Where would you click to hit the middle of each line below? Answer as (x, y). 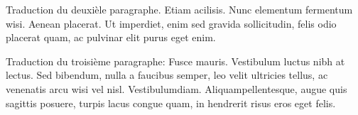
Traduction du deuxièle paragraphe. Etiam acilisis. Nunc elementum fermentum (179, 9)
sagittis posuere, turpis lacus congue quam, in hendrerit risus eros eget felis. (171, 103)
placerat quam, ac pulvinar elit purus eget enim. (111, 37)
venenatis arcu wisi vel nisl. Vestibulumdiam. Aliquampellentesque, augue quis (177, 88)
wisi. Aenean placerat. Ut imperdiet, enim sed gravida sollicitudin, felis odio (171, 23)
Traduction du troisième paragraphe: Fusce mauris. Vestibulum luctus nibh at (175, 61)
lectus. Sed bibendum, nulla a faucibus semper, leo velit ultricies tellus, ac (167, 75)
